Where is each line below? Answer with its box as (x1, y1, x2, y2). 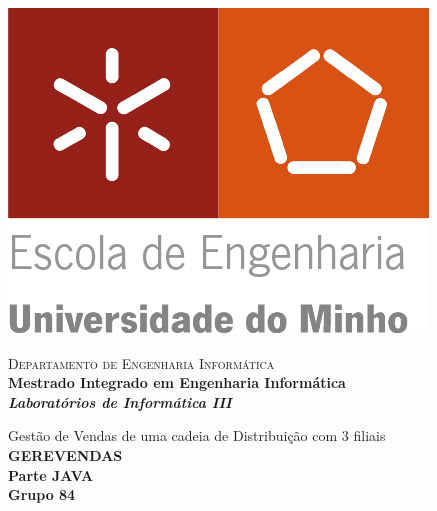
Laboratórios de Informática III (8, 391, 232, 412)
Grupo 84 (8, 484, 76, 505)
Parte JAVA (8, 464, 94, 485)
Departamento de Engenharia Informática (8, 352, 275, 373)
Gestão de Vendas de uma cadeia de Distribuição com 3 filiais (8, 425, 386, 446)
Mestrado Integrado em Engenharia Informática (8, 372, 346, 393)
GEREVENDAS (8, 444, 123, 465)
